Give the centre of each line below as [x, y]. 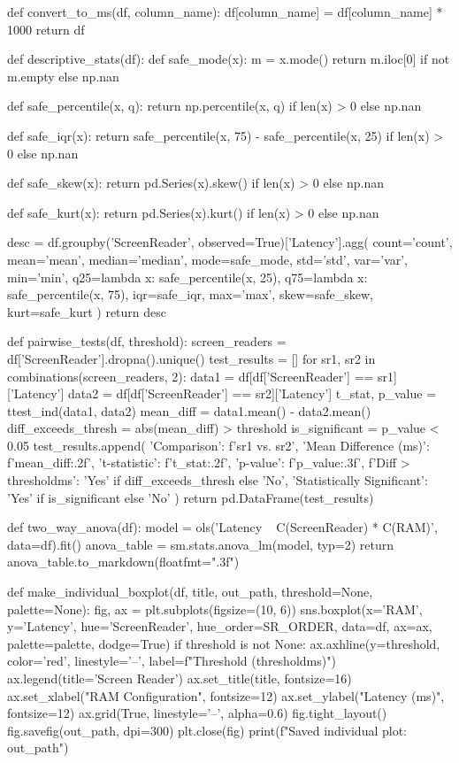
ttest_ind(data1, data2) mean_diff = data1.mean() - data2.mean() [189, 410]
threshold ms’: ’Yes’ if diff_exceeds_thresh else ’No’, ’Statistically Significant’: [218, 480]
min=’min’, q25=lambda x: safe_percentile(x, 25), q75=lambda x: [187, 277]
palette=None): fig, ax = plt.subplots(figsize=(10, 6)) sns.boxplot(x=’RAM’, [215, 609]
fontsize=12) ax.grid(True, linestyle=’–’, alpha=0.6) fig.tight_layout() [197, 713]
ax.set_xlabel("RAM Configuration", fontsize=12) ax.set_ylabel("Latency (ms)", [226, 695]
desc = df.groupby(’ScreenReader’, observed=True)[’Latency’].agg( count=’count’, [230, 242]
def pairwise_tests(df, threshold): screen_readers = [147, 341]
